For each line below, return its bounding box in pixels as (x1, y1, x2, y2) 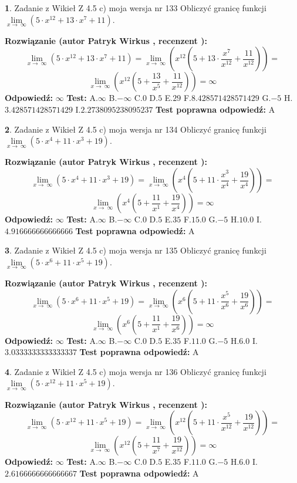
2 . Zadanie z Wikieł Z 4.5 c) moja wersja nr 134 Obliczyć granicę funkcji (5, 123, 266, 135)
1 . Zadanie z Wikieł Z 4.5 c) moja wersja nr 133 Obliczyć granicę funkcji (5, 2, 266, 13)
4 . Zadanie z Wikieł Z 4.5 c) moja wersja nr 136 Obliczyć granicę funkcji (5, 365, 266, 377)
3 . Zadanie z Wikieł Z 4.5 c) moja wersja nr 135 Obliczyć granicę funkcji (5, 244, 266, 256)
